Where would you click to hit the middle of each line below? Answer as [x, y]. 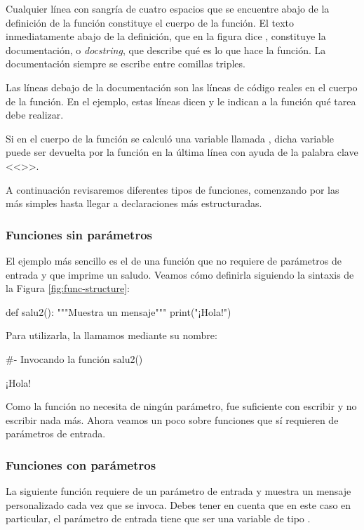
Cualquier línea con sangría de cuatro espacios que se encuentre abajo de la [168, 8]
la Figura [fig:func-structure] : [68, 288]
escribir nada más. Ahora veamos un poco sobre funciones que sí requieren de [172, 419]
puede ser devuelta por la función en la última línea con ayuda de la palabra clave [182, 152]
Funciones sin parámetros [79, 234]
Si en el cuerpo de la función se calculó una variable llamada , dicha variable [170, 138]
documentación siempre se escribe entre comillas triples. [126, 64]
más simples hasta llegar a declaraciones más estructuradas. [134, 203]
